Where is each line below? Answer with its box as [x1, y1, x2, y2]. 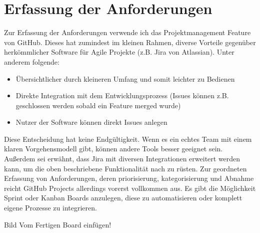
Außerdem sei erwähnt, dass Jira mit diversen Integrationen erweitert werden [4, 153, 240, 164]
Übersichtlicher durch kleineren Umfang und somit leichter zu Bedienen [15, 73, 235, 84]
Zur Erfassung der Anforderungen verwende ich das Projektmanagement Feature [4, 27, 251, 38]
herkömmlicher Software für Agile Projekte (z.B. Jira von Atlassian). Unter [4, 47, 234, 57]
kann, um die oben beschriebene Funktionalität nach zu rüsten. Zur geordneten [4, 163, 247, 173]
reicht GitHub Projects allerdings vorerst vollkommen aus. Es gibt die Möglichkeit [4, 182, 256, 193]
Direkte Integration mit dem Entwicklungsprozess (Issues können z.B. [15, 90, 229, 101]
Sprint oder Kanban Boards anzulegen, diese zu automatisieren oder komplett [4, 192, 242, 203]
